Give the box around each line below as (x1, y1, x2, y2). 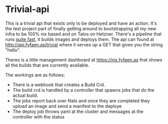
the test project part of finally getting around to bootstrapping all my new (5, 25, 156, 31)
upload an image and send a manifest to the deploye (12, 103, 122, 109)
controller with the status (12, 113, 65, 119)
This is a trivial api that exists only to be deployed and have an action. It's (5, 20, 157, 26)
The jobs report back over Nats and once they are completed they (12, 97, 150, 104)
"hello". (5, 47, 21, 53)
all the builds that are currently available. (5, 62, 90, 68)
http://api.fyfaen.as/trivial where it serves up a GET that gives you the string (5, 41, 163, 47)
